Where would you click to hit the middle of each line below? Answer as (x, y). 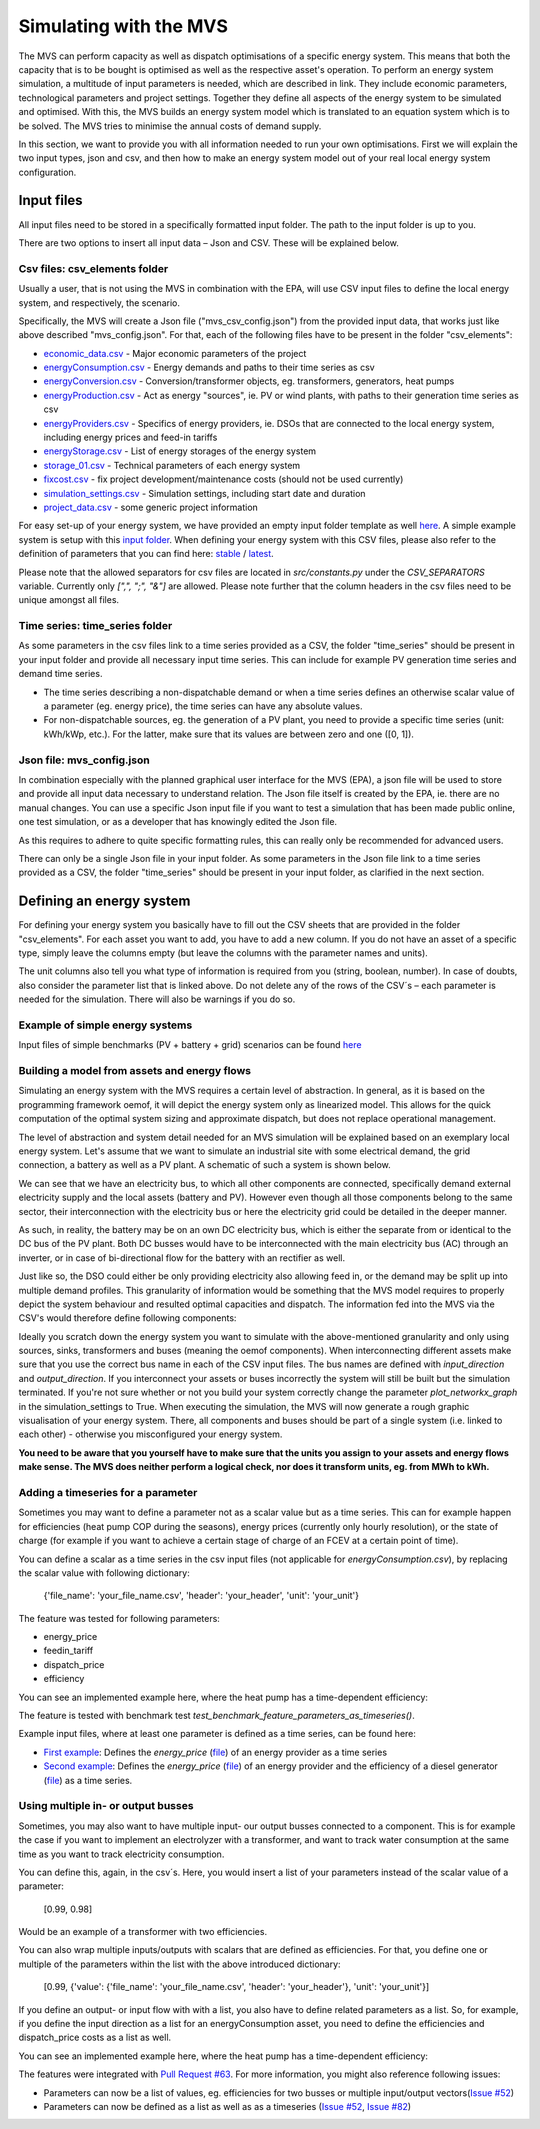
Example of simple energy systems (105, 1025)
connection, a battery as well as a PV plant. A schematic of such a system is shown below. (205, 1165)
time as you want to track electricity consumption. (121, 1854)
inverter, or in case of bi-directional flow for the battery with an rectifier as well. (181, 1257)
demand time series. (60, 674)
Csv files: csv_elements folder (93, 268)
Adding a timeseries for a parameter (108, 1492)
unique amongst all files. (69, 600)
